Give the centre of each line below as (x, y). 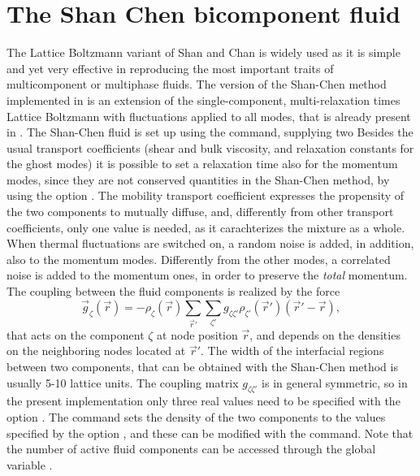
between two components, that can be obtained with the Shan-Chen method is (202, 366)
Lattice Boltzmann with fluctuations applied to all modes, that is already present (209, 116)
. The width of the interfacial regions (292, 351)
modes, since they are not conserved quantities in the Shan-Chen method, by (198, 179)
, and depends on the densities (325, 334)
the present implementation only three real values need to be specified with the (204, 401)
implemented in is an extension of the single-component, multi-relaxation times (204, 100)
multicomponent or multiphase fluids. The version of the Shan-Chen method (197, 84)
